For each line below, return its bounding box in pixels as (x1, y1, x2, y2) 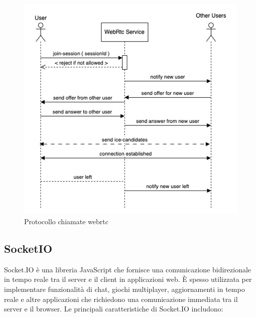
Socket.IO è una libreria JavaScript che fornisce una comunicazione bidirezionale (4, 264, 251, 274)
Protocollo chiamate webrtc (24, 216, 108, 226)
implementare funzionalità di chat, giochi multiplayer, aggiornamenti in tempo (4, 283, 245, 294)
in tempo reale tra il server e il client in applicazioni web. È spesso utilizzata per (4, 274, 252, 284)
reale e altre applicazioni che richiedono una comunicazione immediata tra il (4, 293, 238, 304)
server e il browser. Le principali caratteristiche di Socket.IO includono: (4, 303, 223, 314)
